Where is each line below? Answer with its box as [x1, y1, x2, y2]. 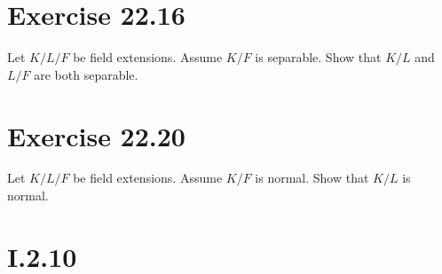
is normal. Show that [255, 168, 369, 187]
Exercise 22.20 [7, 117, 185, 153]
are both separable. [34, 65, 138, 83]
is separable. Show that [255, 48, 382, 67]
